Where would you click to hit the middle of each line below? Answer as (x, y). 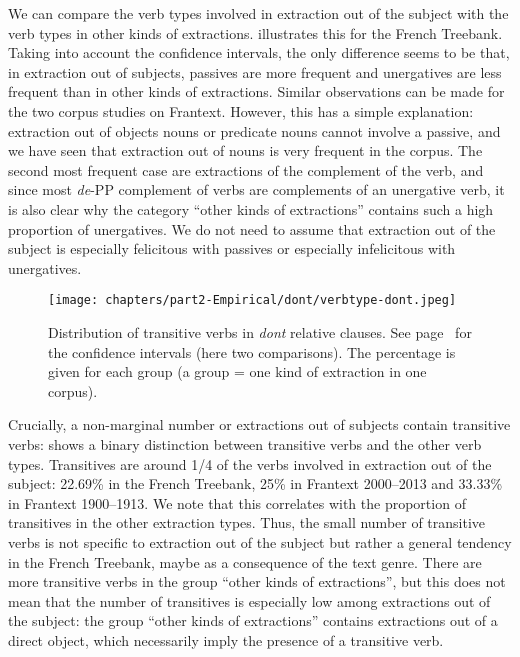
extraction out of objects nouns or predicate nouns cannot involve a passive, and (254, 130)
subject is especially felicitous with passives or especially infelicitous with (232, 248)
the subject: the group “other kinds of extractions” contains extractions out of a (253, 620)
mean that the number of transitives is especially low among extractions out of (249, 600)
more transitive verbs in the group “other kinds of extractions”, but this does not (257, 581)
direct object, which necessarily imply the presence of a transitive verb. (226, 639)
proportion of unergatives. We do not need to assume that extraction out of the (252, 228)
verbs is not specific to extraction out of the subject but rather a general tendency (260, 541)
